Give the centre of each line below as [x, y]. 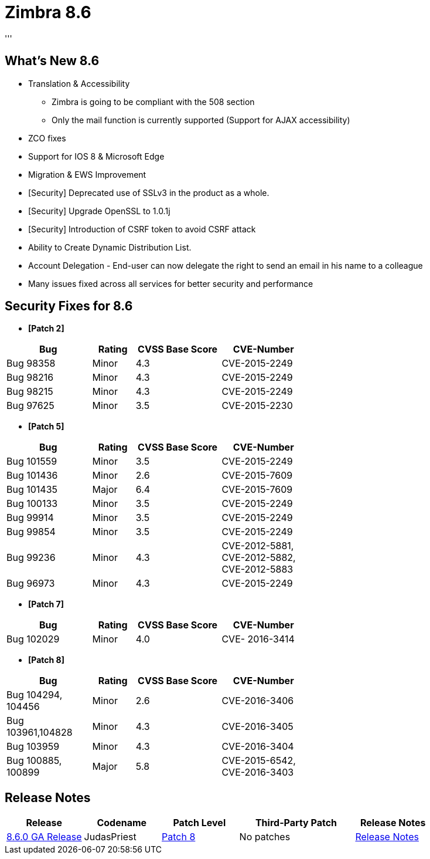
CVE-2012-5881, [258, 546]
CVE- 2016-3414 [258, 639]
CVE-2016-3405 [257, 727]
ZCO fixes [47, 138]
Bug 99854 [31, 532]
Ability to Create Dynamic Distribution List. [110, 247]
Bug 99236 [31, 558]
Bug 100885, [34, 761]
